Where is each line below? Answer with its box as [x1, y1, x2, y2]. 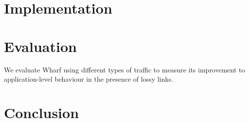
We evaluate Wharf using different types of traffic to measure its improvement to [4, 64, 245, 74]
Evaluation [4, 36, 77, 56]
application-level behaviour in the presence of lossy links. [4, 74, 174, 84]
